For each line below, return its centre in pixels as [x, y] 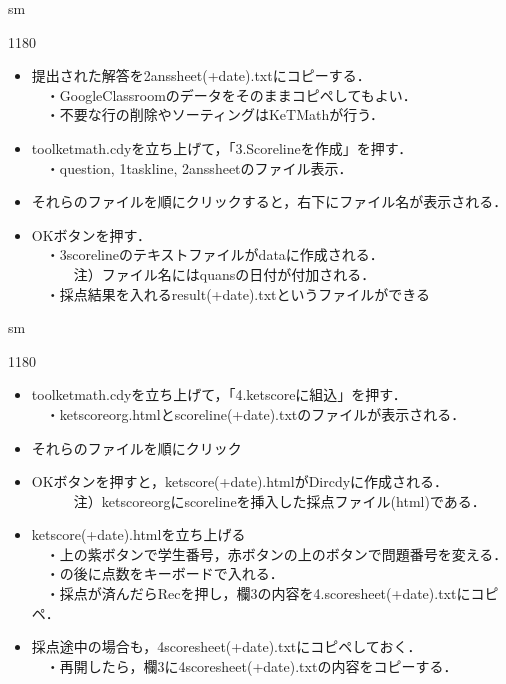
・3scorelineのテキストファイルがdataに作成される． [214, 254]
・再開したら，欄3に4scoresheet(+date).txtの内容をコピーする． [251, 665]
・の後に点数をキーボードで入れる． [164, 573]
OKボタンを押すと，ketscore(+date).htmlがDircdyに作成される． [240, 481]
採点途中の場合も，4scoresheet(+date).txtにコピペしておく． [226, 646]
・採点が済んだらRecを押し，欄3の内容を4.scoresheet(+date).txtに [258, 593]
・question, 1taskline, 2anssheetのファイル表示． [199, 167]
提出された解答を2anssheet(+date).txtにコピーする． [201, 75]
